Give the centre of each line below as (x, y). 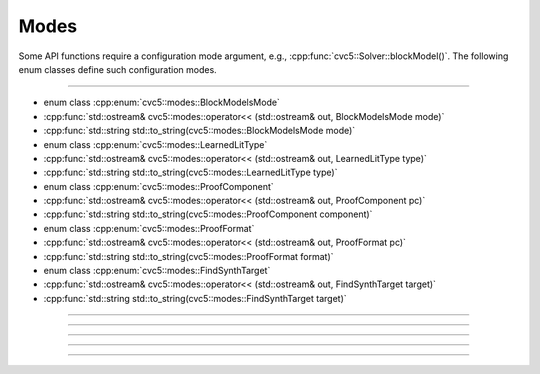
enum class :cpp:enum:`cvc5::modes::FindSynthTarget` (157, 271)
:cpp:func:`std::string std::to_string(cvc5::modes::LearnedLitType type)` (190, 172)
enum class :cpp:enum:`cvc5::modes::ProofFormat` (149, 228)
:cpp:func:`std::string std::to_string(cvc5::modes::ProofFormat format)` (188, 256)
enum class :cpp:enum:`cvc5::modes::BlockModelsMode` (161, 102)
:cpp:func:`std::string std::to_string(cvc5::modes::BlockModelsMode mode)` (199, 131)
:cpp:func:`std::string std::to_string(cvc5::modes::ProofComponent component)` (208, 214)
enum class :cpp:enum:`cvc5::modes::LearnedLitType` (155, 144)
